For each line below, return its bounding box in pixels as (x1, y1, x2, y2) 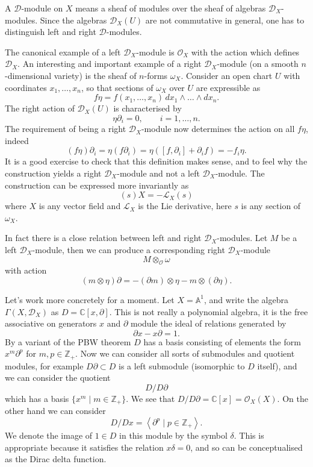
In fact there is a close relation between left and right (5, 231, 202, 244)
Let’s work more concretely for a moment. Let (5, 293, 175, 306)
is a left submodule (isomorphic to (119, 359, 245, 372)
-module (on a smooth (217, 57, 299, 70)
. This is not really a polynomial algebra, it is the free (109, 305, 308, 318)
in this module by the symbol (119, 429, 228, 441)
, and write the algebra (203, 293, 288, 306)
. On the (277, 392, 308, 404)
